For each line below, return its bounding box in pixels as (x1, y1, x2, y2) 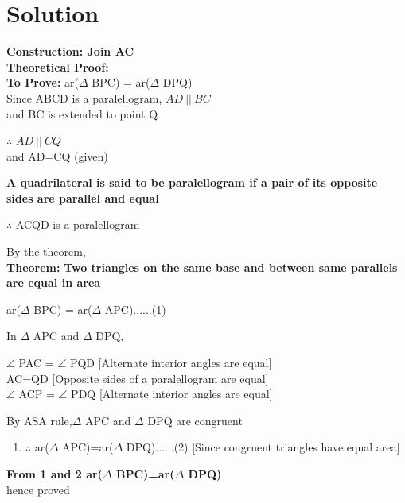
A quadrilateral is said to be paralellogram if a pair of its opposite (6, 174, 378, 191)
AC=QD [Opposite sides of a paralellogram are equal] (6, 370, 269, 386)
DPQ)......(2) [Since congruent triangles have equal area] (126, 439, 400, 455)
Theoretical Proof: (6, 58, 109, 75)
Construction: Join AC (6, 43, 134, 60)
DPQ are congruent (147, 412, 243, 428)
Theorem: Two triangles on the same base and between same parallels (6, 258, 398, 275)
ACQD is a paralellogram (15, 216, 140, 233)
